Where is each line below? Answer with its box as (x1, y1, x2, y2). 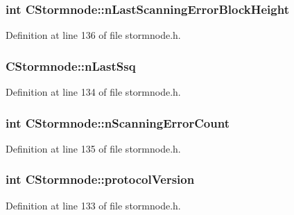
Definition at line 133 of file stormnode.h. (6, 198, 181, 212)
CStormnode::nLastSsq (6, 57, 136, 74)
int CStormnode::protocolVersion (6, 171, 195, 188)
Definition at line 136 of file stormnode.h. (6, 28, 181, 42)
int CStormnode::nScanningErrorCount (6, 114, 230, 131)
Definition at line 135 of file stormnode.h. (6, 141, 181, 155)
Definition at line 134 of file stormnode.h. (6, 85, 181, 99)
